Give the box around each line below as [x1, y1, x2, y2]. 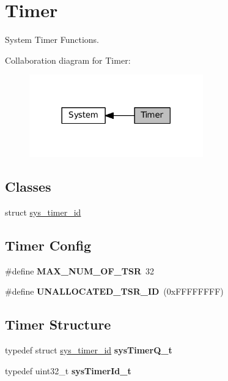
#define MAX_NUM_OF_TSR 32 [5, 264, 154, 277]
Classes [5, 176, 51, 195]
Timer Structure [5, 315, 111, 334]
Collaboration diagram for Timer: [5, 53, 131, 66]
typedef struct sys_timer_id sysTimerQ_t [5, 343, 172, 356]
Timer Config [5, 235, 92, 254]
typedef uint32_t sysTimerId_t [5, 364, 131, 377]
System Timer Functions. [5, 33, 99, 46]
